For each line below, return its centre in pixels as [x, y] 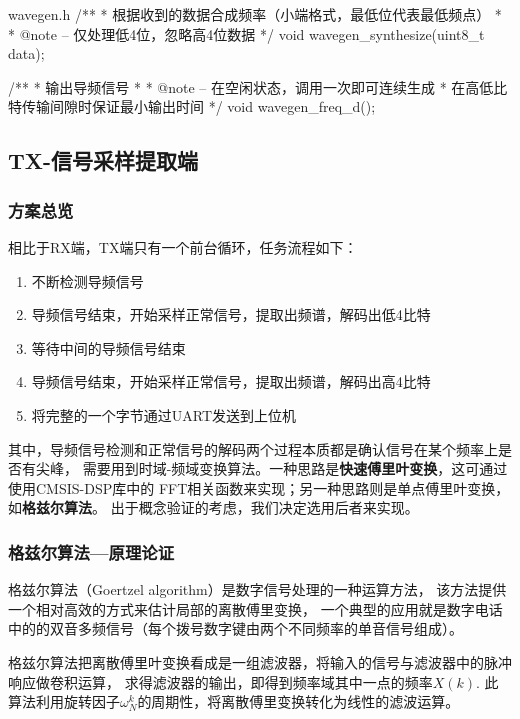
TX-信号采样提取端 [103, 160]
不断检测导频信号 [87, 280]
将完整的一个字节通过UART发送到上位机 [164, 414]
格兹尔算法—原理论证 [91, 551]
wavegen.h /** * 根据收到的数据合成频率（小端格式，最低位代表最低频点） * [255, 14]
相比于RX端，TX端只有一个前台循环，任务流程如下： [183, 246]
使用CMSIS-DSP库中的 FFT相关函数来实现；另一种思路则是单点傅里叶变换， [259, 487]
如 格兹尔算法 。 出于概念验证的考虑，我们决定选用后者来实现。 [213, 507]
